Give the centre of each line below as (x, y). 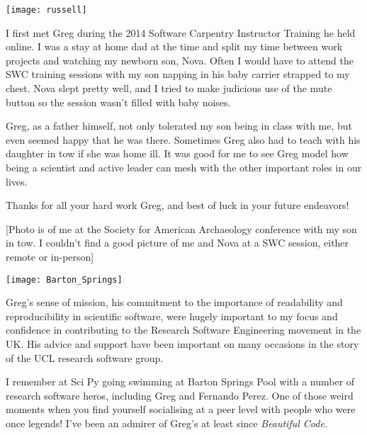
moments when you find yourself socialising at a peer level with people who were (181, 409)
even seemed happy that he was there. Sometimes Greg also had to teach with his (183, 139)
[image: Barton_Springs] (64, 279)
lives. (17, 181)
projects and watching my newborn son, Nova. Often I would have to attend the (180, 60)
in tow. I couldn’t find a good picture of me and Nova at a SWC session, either (177, 243)
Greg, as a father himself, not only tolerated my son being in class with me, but (179, 126)
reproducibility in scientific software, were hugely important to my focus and (172, 316)
